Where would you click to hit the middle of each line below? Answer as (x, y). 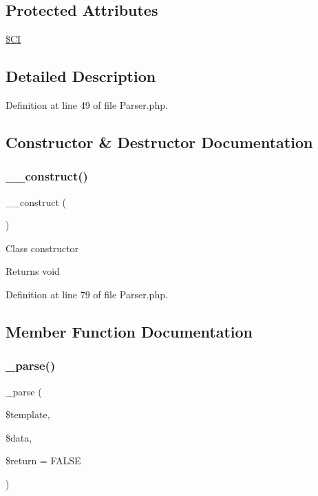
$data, (19, 437)
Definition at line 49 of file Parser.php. (87, 105)
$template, (28, 414)
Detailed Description (81, 76)
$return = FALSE (43, 461)
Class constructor (42, 248)
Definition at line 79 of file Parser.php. (87, 294)
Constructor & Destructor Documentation (159, 142)
